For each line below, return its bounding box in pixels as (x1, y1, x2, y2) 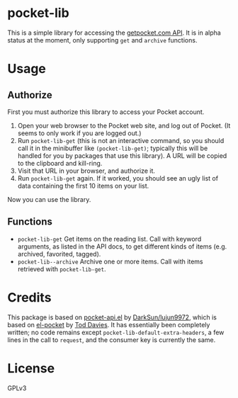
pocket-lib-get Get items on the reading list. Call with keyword (17, 234, 202, 243)
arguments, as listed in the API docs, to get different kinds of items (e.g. (17, 242, 227, 251)
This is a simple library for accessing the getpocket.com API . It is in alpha (7, 28, 221, 37)
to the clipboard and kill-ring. (17, 159, 103, 167)
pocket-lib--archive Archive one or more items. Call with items (17, 257, 203, 266)
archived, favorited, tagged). (17, 249, 101, 258)
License (7, 360, 55, 376)
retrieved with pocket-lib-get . (17, 264, 106, 273)
